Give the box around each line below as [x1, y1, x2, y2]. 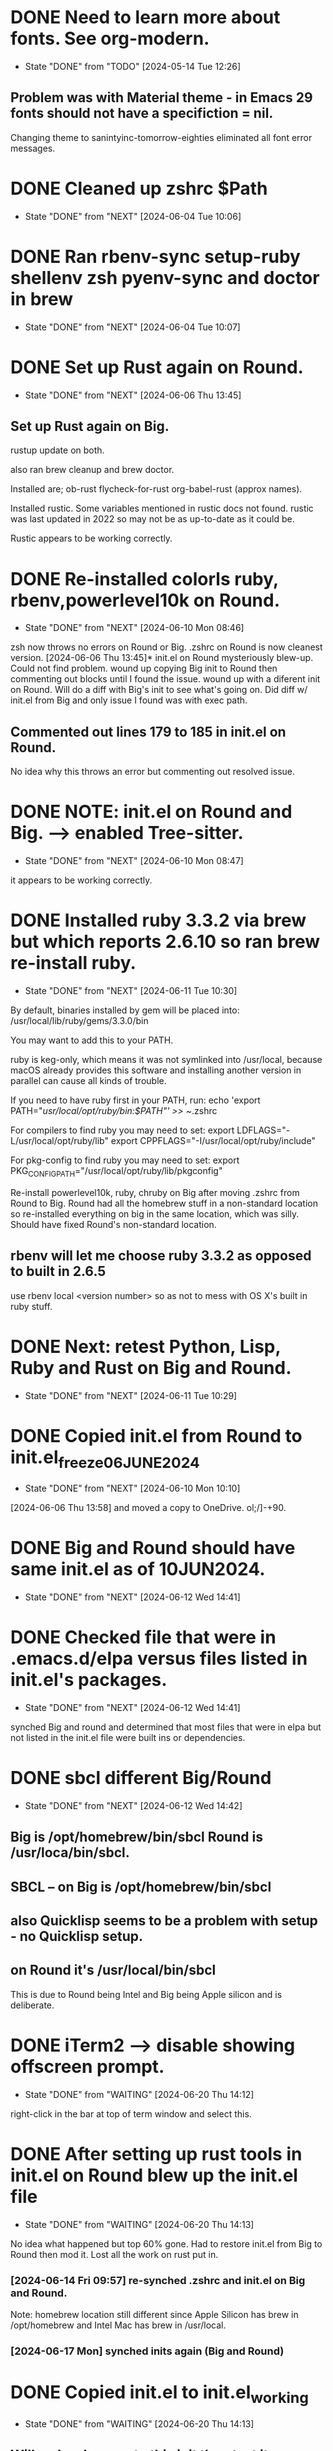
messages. [10, 142, 56, 154]
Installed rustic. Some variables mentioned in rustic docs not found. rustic [10, 502, 314, 515]
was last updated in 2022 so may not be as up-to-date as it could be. [10, 513, 295, 525]
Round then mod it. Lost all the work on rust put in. [10, 2248, 219, 2260]
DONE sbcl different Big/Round [10, 1767, 272, 1790]
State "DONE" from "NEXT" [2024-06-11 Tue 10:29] [24, 1389, 238, 1401]
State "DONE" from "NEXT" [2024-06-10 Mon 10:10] [24, 1482, 241, 1495]
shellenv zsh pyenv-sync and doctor [10, 266, 320, 289]
